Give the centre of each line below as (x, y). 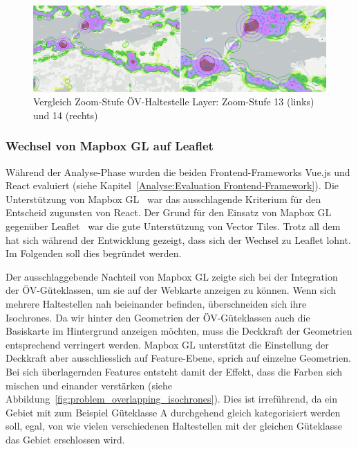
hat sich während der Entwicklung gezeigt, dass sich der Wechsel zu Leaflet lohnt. (178, 239)
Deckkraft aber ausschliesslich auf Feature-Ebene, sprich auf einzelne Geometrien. (178, 358)
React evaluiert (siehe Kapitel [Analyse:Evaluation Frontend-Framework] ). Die (172, 185)
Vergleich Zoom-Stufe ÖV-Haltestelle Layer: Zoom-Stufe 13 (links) (174, 102)
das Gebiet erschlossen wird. (65, 439)
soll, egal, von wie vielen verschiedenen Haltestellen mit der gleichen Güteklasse (174, 426)
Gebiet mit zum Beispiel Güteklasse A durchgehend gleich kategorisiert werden (173, 412)
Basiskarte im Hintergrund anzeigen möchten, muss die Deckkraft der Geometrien (179, 331)
